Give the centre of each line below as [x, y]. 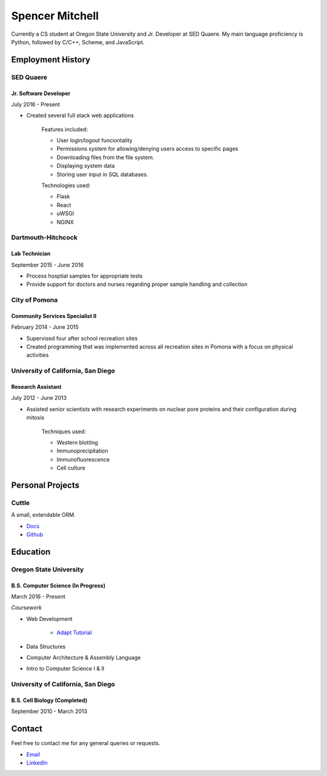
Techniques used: [64, 431]
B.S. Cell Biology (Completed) [49, 700]
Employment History [51, 60]
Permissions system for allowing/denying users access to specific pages [147, 149]
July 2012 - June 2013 [39, 398]
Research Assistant [36, 387]
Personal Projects [45, 485]
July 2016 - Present [36, 104]
